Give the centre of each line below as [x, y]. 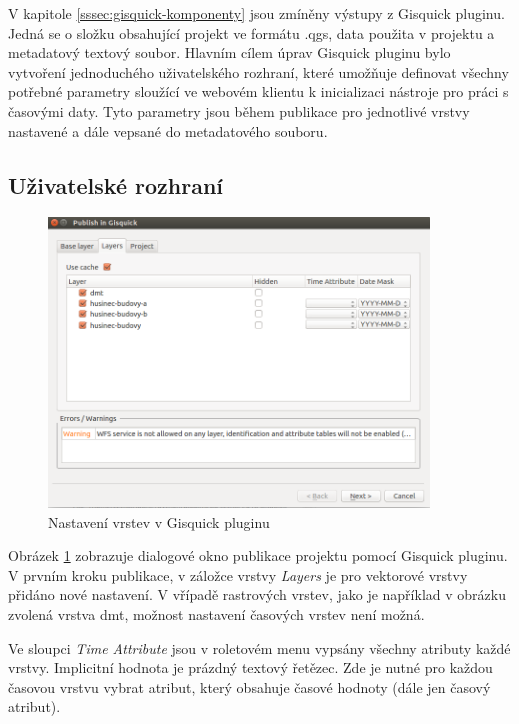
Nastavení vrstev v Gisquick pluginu [159, 521]
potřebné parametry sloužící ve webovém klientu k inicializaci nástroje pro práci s [258, 91]
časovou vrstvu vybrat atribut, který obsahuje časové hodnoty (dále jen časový [249, 686]
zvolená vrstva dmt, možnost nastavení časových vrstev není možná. [216, 614]
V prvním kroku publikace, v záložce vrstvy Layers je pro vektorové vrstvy [238, 574]
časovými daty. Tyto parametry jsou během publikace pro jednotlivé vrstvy [239, 110]
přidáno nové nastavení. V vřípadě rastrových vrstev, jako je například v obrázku [257, 594]
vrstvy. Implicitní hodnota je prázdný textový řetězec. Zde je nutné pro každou [250, 667]
